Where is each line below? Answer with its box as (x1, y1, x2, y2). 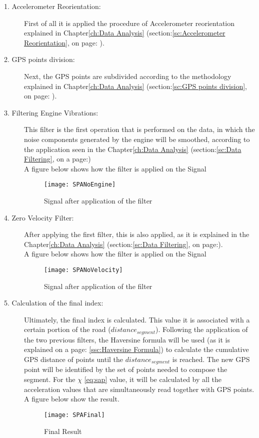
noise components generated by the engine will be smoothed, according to (24, 133, 250, 144)
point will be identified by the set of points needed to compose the (24, 364, 227, 374)
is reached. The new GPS (172, 354, 250, 364)
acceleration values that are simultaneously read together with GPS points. (24, 383, 254, 394)
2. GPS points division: (4, 54, 75, 64)
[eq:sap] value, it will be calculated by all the (84, 374, 221, 384)
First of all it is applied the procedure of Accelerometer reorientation (24, 17, 235, 28)
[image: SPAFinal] (44, 411, 105, 418)
